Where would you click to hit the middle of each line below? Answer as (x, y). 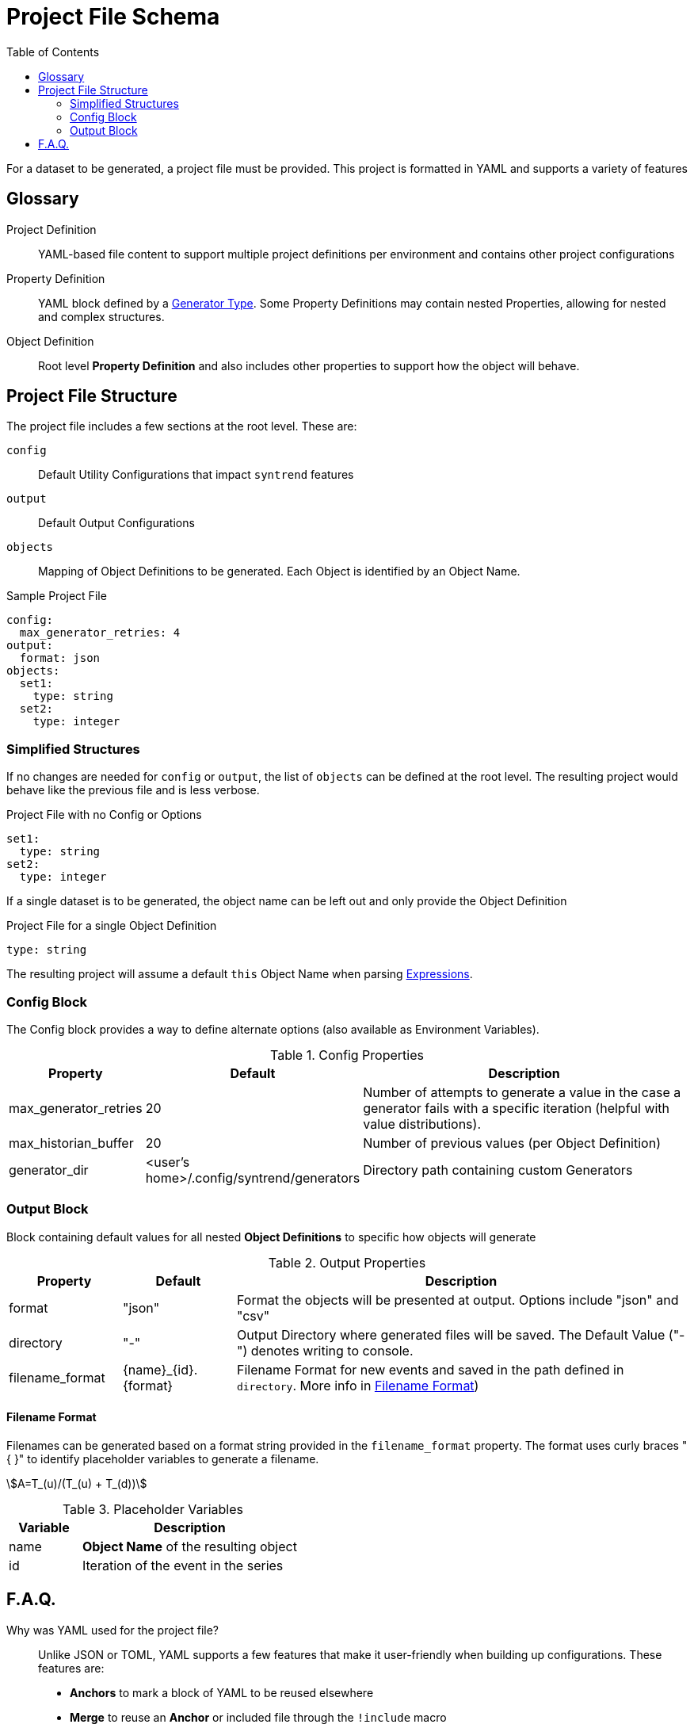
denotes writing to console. (332, 1350)
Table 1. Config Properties (347, 1055)
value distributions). (422, 1124)
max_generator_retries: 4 (100, 633)
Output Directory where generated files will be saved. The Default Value (451, 1334)
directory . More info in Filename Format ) (358, 1385)
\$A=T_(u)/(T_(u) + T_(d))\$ (77, 1483)
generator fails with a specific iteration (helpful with (517, 1108)
